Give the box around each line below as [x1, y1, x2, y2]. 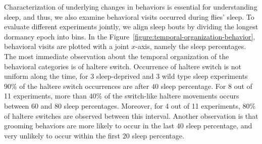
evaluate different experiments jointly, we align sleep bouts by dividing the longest [4, 21, 258, 32]
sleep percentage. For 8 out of [161, 80, 252, 91]
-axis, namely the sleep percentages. [135, 41, 246, 52]
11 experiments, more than [4, 90, 87, 101]
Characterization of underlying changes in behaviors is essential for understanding [4, 2, 257, 12]
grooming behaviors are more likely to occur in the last [4, 120, 175, 131]
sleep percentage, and [186, 120, 252, 131]
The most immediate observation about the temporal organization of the [4, 51, 229, 61]
